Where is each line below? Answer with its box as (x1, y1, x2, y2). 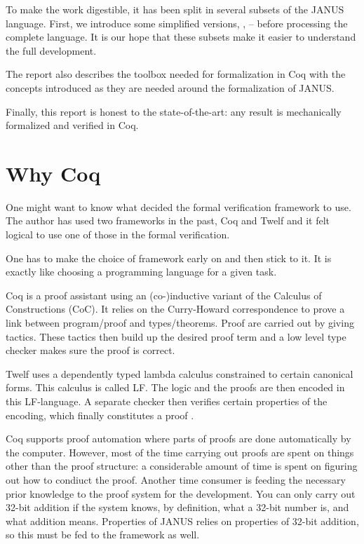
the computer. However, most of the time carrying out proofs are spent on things (6, 444, 354, 459)
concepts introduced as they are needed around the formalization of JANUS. (6, 80, 335, 95)
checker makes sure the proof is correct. (6, 343, 175, 358)
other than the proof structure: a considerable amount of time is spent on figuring (6, 458, 358, 473)
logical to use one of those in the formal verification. (6, 227, 230, 242)
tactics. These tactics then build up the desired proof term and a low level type (6, 329, 346, 344)
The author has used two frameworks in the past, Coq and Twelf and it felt (6, 213, 330, 228)
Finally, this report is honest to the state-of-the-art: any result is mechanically (6, 104, 342, 118)
